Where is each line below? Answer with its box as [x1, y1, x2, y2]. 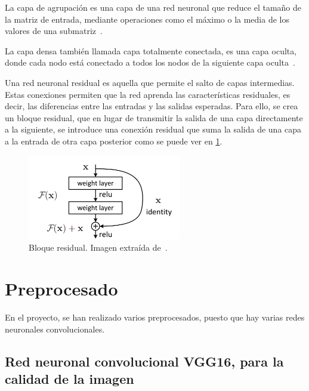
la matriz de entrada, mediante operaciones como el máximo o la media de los [5, 13, 289, 25]
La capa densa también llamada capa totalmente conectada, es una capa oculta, [5, 44, 297, 57]
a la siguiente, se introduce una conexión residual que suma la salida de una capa [5, 123, 302, 136]
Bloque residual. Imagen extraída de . [29, 241, 168, 254]
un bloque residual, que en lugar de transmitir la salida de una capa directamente [5, 111, 303, 124]
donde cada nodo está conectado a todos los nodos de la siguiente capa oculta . [5, 56, 295, 69]
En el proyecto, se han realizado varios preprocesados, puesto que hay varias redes [5, 310, 305, 323]
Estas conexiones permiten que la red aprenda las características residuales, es [5, 88, 291, 100]
